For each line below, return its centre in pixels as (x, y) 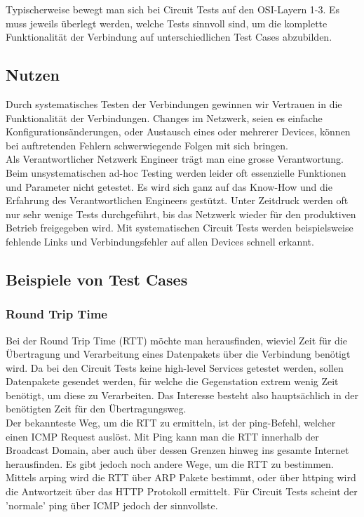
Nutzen (33, 75)
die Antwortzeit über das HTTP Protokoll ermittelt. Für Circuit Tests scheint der (182, 491)
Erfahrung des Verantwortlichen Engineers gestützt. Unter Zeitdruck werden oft (177, 200)
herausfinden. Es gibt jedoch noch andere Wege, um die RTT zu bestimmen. (170, 463)
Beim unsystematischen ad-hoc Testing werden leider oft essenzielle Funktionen (176, 172)
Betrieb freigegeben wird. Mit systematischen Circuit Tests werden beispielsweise (180, 228)
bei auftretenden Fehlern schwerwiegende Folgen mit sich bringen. (147, 145)
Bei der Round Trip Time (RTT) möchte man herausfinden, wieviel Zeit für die (176, 340)
